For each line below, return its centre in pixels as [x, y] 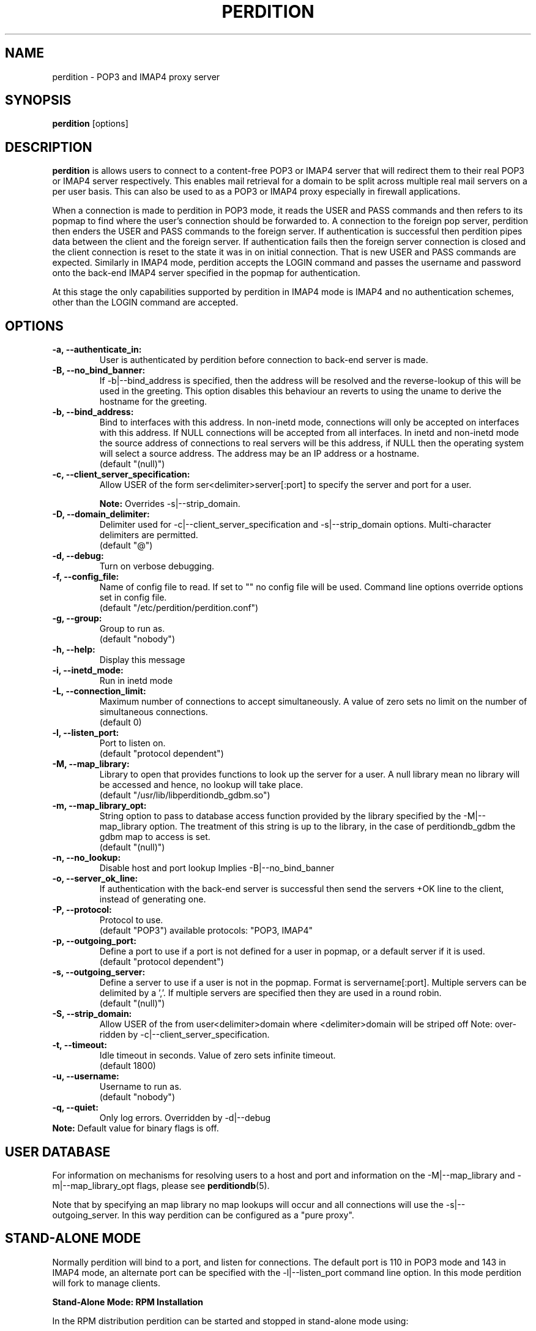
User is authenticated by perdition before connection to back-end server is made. [264, 360]
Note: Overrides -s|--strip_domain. [170, 504]
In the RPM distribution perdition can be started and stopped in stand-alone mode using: [230, 1321]
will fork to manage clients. [106, 1283]
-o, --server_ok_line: [95, 879]
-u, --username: [86, 1076]
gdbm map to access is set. [155, 837]
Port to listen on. [132, 743]
